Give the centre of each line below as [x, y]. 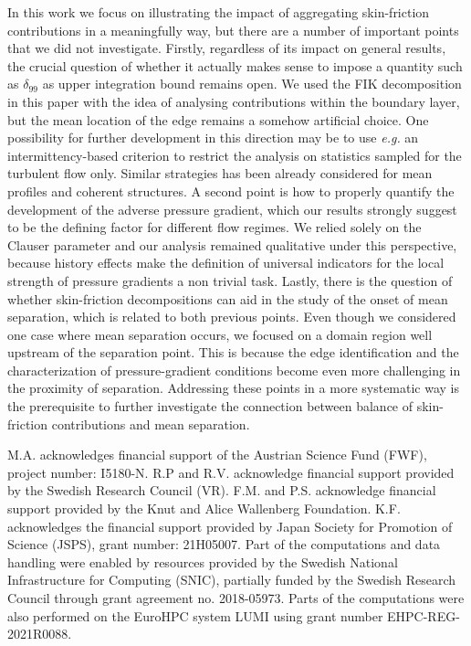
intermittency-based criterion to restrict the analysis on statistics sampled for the [235, 155]
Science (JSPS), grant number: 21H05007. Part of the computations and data [224, 544]
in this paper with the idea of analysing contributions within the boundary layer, [234, 101]
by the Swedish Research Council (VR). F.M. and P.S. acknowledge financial [222, 490]
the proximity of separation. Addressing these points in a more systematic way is [234, 388]
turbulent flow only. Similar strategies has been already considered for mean [220, 173]
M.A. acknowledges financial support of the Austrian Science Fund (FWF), [217, 455]
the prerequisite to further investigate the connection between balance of [210, 406]
